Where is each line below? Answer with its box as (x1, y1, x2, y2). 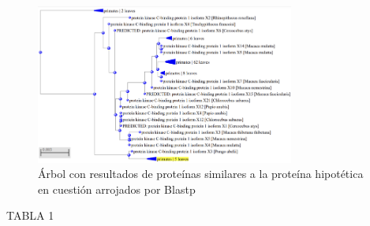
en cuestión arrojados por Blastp (38, 180, 196, 197)
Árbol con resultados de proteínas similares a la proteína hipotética (38, 165, 364, 182)
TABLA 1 (6, 207, 54, 224)
